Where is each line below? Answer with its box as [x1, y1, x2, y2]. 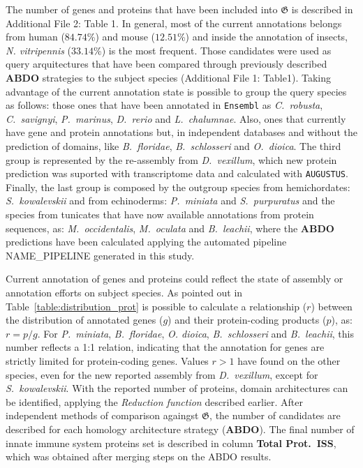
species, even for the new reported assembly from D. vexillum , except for [6, 367, 318, 382]
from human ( [6, 29, 65, 44]
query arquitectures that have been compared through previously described [6, 56, 327, 71]
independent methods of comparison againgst [6, 408, 199, 423]
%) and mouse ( [87, 29, 156, 44]
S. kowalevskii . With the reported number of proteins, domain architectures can [6, 381, 348, 395]
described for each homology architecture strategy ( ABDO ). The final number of [6, 421, 355, 436]
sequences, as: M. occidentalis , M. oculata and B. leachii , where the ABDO [6, 220, 334, 235]
